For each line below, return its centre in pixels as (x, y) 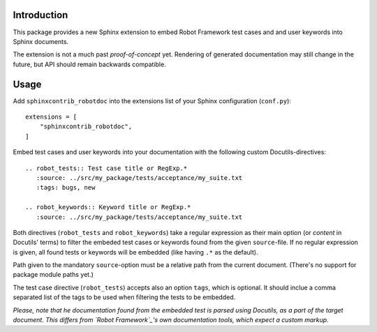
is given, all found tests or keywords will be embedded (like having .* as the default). (135, 252)
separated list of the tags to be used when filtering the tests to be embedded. (124, 297)
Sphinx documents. (41, 41)
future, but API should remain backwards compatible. (90, 64)
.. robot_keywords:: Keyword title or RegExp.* (108, 207)
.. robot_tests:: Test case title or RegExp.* (106, 168)
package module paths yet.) (53, 275)
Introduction (40, 15)
